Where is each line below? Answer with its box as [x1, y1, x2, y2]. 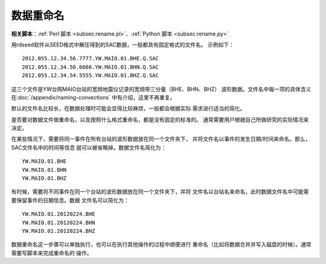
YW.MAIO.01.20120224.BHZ [22, 227, 95, 234]
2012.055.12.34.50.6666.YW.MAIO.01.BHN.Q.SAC [22, 63, 159, 71]
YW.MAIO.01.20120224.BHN [22, 219, 95, 226]
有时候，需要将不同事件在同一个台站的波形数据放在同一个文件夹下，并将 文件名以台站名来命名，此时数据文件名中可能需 [11, 188, 309, 195]
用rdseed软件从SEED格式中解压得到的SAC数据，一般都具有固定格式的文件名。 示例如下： [11, 41, 235, 48]
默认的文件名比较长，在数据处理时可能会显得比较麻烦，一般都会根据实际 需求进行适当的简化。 [11, 105, 246, 112]
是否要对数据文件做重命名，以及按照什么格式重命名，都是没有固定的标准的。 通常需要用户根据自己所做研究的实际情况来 [11, 116, 309, 123]
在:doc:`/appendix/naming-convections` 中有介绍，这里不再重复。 [11, 93, 176, 101]
